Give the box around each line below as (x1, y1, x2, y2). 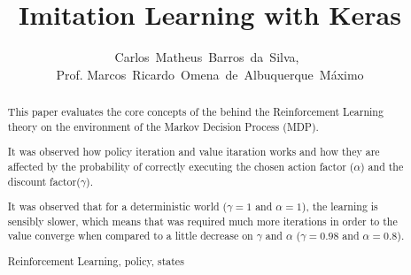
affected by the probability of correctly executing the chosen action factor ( (7, 158, 354, 173)
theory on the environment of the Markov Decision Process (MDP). (7, 118, 319, 134)
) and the (361, 158, 404, 173)
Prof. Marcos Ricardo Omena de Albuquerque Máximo (56, 65, 364, 83)
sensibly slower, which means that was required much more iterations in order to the (7, 213, 398, 228)
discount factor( (7, 173, 81, 188)
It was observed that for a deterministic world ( (7, 199, 228, 214)
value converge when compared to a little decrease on (7, 228, 253, 243)
